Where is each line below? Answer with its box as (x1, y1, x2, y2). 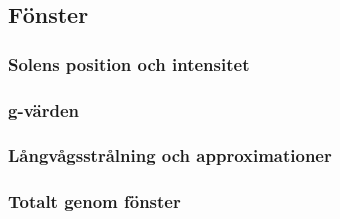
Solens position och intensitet (8, 51, 250, 76)
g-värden (8, 97, 79, 122)
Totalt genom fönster (8, 189, 181, 214)
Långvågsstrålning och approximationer (8, 143, 332, 168)
